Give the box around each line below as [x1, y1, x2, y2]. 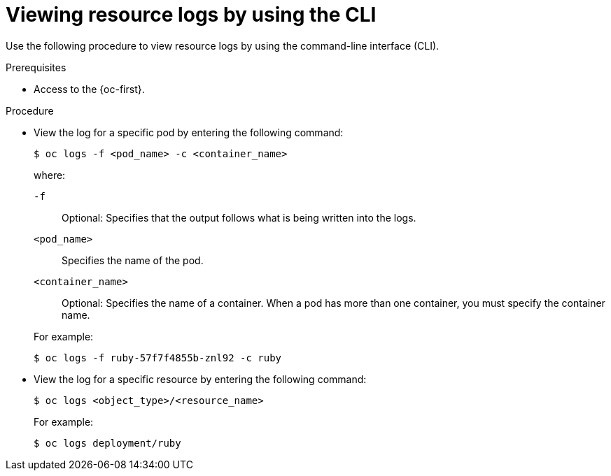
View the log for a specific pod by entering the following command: [34, 126, 344, 138]
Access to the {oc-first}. [34, 82, 145, 95]
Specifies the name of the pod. [62, 254, 204, 266]
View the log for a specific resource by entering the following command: [34, 373, 367, 385]
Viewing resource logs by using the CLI [6, 3, 377, 27]
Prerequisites [6, 61, 66, 73]
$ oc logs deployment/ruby [34, 437, 181, 449]
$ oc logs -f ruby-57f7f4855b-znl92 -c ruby [34, 352, 282, 363]
